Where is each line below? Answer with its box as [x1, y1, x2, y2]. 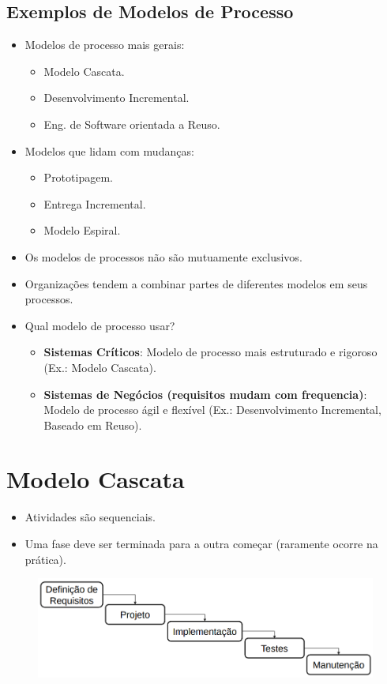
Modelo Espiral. [43, 222, 121, 239]
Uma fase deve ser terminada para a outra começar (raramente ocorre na [24, 536, 378, 552]
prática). [24, 551, 66, 567]
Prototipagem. [43, 169, 113, 186]
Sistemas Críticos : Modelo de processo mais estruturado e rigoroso [43, 344, 378, 360]
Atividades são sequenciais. [24, 509, 156, 525]
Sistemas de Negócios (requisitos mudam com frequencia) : [43, 385, 367, 402]
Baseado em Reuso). [43, 416, 142, 433]
